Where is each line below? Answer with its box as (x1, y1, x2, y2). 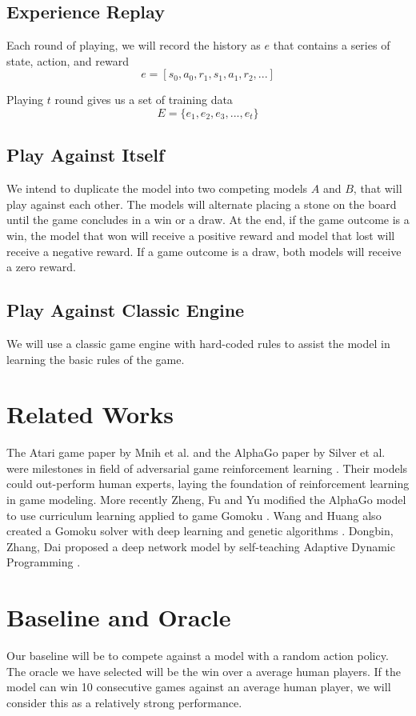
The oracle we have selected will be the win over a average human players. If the (6, 662, 401, 679)
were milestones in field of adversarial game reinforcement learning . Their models (6, 459, 408, 476)
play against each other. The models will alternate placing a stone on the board (6, 195, 397, 212)
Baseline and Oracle (6, 601, 231, 634)
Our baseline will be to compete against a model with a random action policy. (6, 647, 389, 664)
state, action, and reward (6, 52, 129, 69)
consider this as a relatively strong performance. (6, 694, 242, 710)
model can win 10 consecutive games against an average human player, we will (6, 678, 391, 695)
